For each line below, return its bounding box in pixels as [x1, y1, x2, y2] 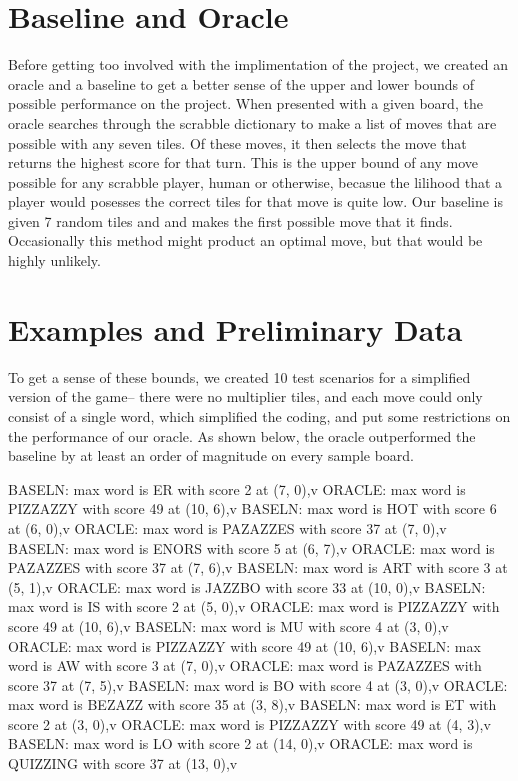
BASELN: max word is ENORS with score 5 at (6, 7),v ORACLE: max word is [8, 537, 495, 558]
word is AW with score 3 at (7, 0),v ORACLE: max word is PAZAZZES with [8, 655, 482, 676]
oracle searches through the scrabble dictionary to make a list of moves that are [8, 112, 497, 133]
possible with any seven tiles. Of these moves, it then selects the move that [8, 132, 467, 153]
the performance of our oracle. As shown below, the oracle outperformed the [8, 425, 476, 446]
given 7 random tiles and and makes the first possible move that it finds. [8, 210, 453, 231]
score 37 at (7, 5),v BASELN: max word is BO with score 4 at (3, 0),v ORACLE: [8, 674, 508, 695]
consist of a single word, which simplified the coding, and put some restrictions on [8, 405, 511, 426]
